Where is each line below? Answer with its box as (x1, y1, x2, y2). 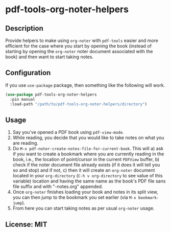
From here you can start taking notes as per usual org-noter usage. (12, 205, 155, 212)
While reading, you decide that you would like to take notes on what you (12, 134, 164, 141)
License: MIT (5, 220, 47, 228)
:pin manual (10, 97, 36, 102)
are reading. (12, 140, 38, 146)
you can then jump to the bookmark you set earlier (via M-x (12, 194, 136, 200)
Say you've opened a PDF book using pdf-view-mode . (12, 129, 124, 135)
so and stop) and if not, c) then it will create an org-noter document (12, 167, 155, 173)
